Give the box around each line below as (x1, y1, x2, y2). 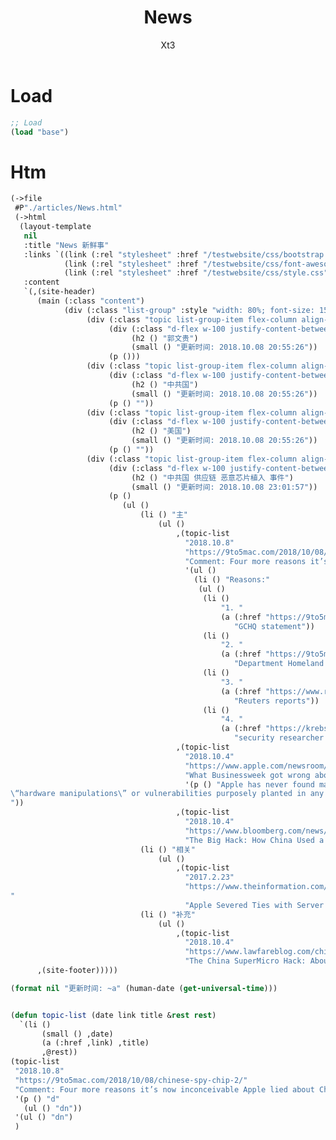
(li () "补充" (139, 909, 196, 920)
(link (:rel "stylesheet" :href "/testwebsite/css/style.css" (63, 268, 329, 278)
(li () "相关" (139, 844, 196, 855)
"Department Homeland (233, 659, 325, 669)
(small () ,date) (41, 1029, 114, 1039)
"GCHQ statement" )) (233, 621, 315, 631)
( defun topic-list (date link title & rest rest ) (10, 1010, 217, 1020)
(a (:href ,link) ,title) (41, 1038, 150, 1048)
